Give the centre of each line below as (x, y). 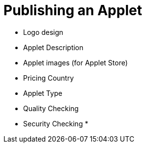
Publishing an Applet (73, 10)
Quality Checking (51, 108)
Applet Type (43, 93)
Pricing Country (49, 78)
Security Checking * (56, 123)
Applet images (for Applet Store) (75, 62)
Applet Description (53, 47)
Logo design (43, 32)
